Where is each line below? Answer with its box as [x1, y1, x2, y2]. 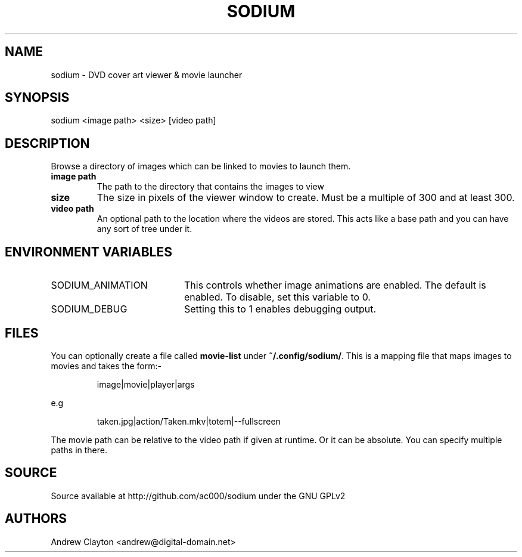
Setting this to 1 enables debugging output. [184, 303, 377, 315]
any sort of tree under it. [97, 224, 192, 234]
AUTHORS [5, 511, 67, 527]
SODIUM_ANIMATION [51, 279, 148, 292]
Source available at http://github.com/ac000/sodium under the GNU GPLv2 [51, 490, 346, 501]
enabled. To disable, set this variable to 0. [184, 291, 371, 304]
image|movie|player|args [97, 379, 195, 389]
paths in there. [51, 444, 107, 455]
